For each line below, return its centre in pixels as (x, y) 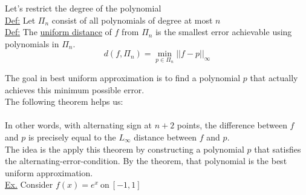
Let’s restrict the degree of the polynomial (83, 8)
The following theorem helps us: (64, 101)
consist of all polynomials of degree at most (132, 20)
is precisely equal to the (72, 137)
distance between (165, 137)
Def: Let (20, 20)
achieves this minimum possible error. (75, 89)
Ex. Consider (29, 184)
